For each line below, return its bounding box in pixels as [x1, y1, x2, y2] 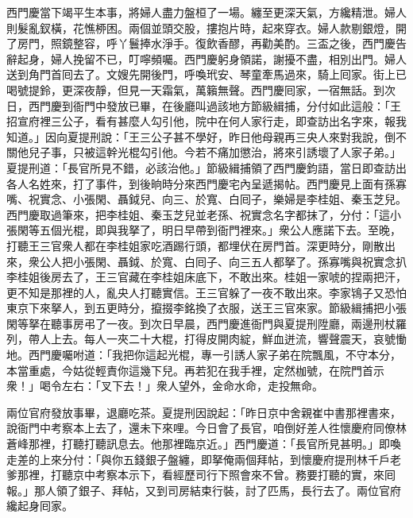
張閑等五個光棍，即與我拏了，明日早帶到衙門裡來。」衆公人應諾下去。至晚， [6, 222, 401, 238]
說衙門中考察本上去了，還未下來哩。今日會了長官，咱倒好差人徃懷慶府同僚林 [6, 419, 407, 436]
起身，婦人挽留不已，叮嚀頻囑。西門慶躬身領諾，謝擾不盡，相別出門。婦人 [17, 50, 407, 67]
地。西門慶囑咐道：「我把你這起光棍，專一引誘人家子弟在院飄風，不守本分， [6, 346, 401, 363]
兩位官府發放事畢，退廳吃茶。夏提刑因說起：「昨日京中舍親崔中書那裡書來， [6, 404, 401, 420]
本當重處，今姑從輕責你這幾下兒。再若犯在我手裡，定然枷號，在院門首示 [6, 361, 384, 378]
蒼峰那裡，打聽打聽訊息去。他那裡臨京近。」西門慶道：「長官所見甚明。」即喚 [6, 435, 401, 452]
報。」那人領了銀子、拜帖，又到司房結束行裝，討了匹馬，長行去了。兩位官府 [6, 481, 401, 498]
